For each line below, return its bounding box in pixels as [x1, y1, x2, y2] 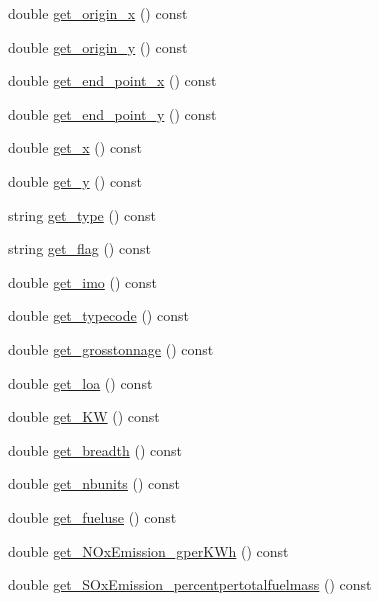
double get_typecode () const [8, 305, 189, 326]
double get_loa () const [8, 372, 153, 393]
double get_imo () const [8, 271, 158, 292]
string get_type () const [8, 204, 156, 225]
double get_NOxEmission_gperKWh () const [8, 540, 289, 561]
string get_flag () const [8, 238, 151, 259]
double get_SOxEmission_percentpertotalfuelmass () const [8, 574, 372, 595]
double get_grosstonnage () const [8, 338, 214, 359]
